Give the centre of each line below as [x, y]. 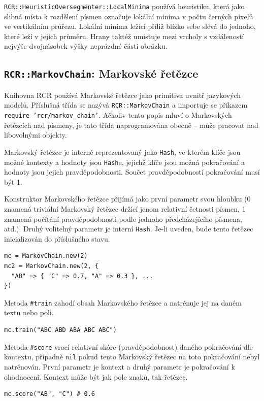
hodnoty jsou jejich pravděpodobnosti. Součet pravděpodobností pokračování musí [132, 172]
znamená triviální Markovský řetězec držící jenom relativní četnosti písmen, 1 [125, 209]
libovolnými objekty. [36, 135]
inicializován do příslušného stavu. [57, 238]
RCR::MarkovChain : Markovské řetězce [101, 73]
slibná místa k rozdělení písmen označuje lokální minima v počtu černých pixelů [129, 16]
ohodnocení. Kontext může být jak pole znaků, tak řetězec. [96, 376]
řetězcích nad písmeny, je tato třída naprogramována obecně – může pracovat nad [131, 125]
